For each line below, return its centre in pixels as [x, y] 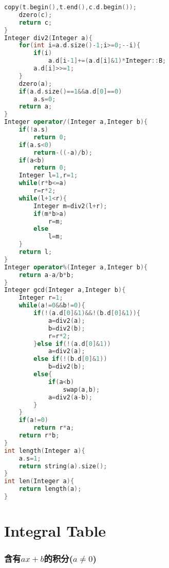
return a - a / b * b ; [46, 275]
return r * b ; [39, 435]
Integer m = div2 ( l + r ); [70, 206]
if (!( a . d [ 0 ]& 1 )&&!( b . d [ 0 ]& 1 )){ [87, 313]
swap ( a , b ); [81, 389]
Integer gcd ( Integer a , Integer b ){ [65, 290]
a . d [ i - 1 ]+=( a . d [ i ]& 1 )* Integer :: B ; [107, 61]
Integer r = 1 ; [41, 298]
